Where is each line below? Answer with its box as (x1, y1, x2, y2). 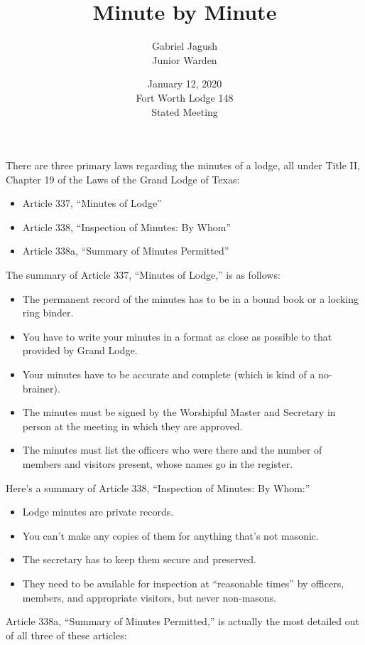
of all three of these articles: (6, 627, 127, 642)
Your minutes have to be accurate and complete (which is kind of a (22, 367, 315, 382)
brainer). (22, 380, 60, 395)
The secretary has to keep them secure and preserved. (22, 552, 256, 567)
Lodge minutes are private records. (22, 504, 174, 519)
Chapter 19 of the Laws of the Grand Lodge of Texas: (6, 171, 240, 186)
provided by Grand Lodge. (22, 343, 138, 358)
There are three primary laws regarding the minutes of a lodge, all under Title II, (6, 158, 361, 173)
